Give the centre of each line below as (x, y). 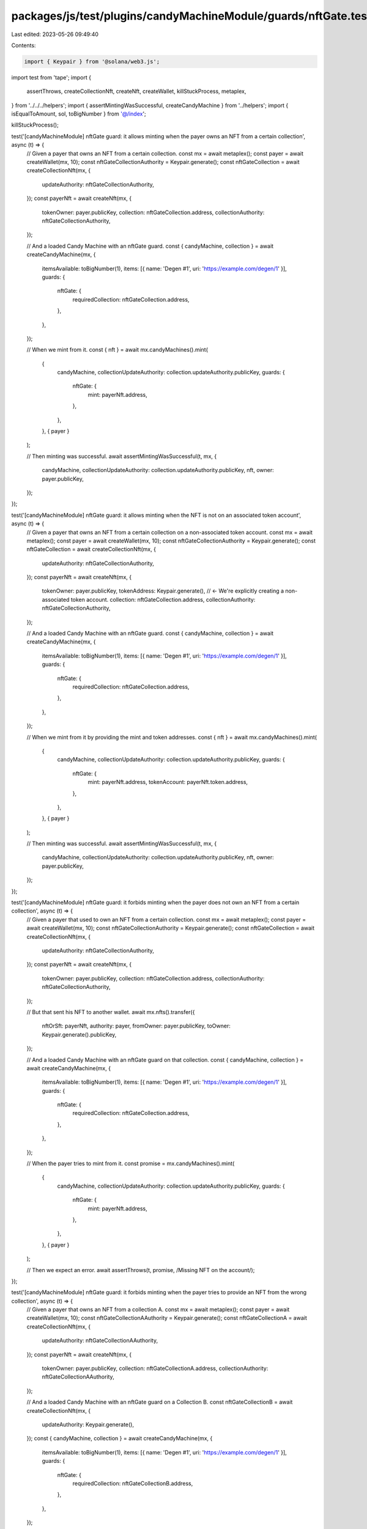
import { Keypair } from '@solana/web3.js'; (92, 61)
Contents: (24, 45)
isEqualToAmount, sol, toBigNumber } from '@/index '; (79, 114)
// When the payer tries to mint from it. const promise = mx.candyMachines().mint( (131, 1164)
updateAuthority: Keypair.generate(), (88, 1424)
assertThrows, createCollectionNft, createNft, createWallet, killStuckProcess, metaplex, (136, 91)
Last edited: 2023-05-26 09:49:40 (55, 34)
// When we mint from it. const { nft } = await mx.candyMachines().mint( (117, 350)
